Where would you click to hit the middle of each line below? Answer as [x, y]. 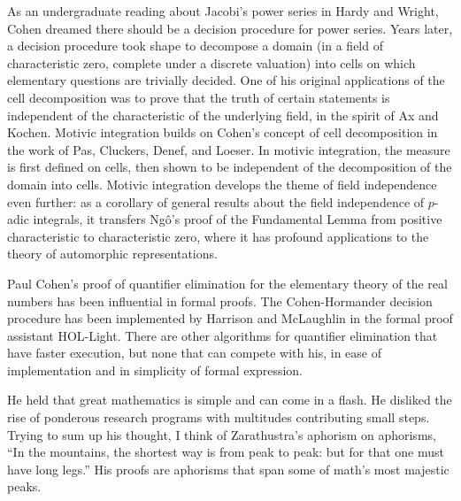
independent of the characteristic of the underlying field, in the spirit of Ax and [223, 115]
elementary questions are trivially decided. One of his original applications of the [226, 80]
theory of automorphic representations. [112, 254]
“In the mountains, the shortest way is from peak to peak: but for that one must [226, 452]
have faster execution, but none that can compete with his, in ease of [194, 353]
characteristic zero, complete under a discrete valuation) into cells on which [211, 62]
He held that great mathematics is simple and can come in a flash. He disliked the [230, 400]
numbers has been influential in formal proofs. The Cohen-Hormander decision [220, 301]
